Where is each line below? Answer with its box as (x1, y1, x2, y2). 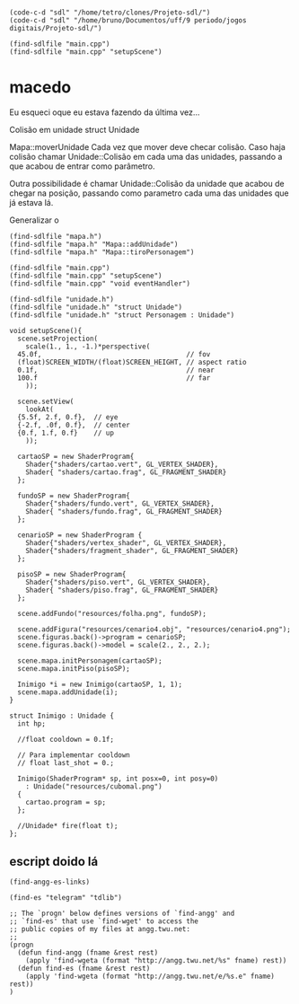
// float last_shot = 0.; (17, 759, 115, 768)
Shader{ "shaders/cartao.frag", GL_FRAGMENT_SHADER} (25, 468, 227, 477)
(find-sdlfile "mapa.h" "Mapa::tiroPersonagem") (9, 248, 195, 257)
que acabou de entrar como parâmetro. (9, 161, 155, 172)
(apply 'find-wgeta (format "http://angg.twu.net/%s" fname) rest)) (25, 956, 287, 964)
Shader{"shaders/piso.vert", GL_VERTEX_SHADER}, (25, 578, 211, 587)
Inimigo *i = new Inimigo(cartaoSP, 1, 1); (17, 680, 182, 690)
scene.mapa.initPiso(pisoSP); (17, 665, 130, 674)
